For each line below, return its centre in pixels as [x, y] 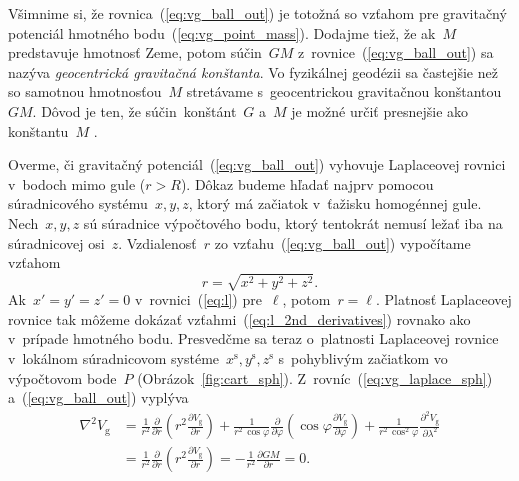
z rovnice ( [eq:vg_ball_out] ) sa [396, 52]
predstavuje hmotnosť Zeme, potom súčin [135, 52]
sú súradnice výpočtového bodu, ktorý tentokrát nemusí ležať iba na [293, 222]
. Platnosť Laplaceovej [443, 299]
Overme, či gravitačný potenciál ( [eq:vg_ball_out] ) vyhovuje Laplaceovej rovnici [257, 164]
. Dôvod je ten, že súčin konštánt [134, 110]
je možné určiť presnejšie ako [380, 110]
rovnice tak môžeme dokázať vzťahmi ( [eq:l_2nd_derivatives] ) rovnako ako [239, 318]
